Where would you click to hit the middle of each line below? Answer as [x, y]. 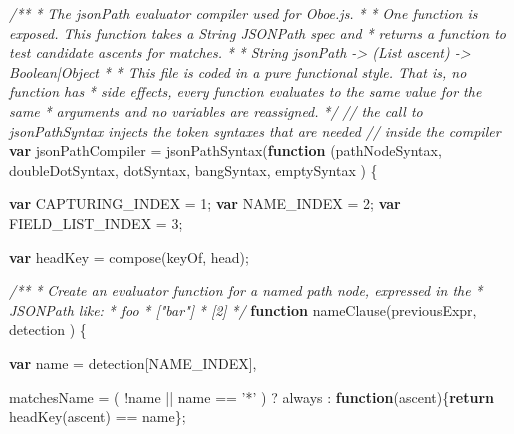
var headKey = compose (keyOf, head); [129, 256]
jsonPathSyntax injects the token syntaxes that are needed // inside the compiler [255, 130]
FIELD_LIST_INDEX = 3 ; [96, 222]
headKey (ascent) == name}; [97, 416]
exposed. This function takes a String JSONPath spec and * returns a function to [257, 32]
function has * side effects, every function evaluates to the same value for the [245, 91]
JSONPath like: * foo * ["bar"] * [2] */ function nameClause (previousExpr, [243, 309]
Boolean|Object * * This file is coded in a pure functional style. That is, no [238, 71]
